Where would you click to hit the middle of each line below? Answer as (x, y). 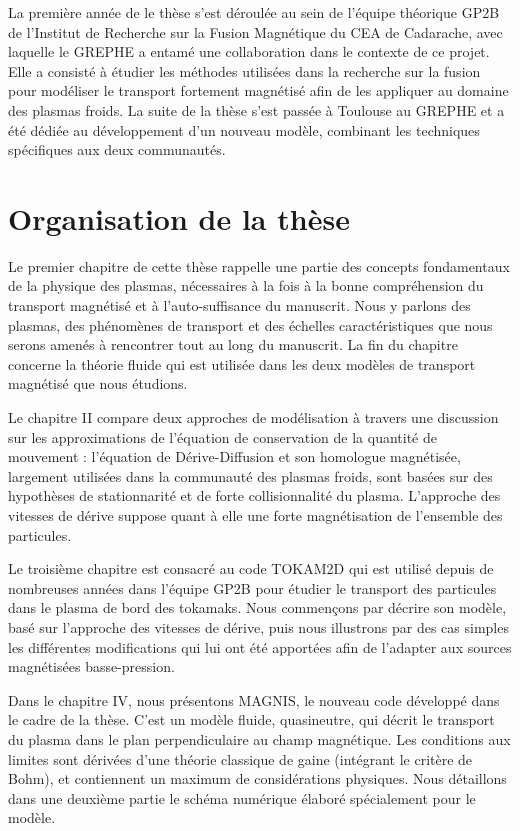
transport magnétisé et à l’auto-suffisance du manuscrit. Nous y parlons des (239, 305)
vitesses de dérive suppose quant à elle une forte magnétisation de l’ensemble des (255, 515)
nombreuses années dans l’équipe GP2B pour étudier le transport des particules (252, 587)
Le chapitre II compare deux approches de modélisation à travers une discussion (253, 417)
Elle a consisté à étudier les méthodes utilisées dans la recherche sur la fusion (244, 70)
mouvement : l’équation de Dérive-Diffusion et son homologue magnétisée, (234, 456)
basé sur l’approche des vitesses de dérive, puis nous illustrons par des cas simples (258, 626)
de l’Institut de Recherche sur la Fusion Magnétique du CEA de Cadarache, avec (255, 31)
